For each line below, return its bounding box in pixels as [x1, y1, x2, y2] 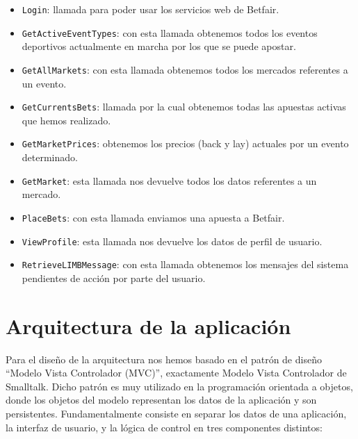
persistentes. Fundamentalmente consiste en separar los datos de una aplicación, [6, 406, 347, 420]
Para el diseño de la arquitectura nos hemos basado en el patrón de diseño [6, 351, 322, 366]
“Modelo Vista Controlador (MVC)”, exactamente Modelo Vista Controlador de [6, 365, 347, 380]
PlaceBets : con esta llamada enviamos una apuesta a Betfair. [22, 210, 285, 224]
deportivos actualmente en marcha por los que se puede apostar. [22, 39, 296, 53]
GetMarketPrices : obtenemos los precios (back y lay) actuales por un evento [22, 136, 349, 151]
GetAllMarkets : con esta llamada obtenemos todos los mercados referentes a [22, 62, 348, 76]
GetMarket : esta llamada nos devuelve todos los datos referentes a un [22, 173, 317, 188]
